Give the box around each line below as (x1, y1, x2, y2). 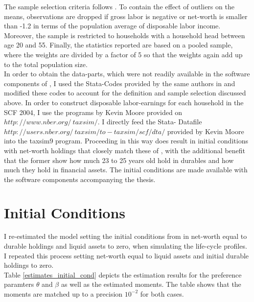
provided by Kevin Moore (167, 126, 244, 136)
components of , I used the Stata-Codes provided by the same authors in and (4, 78, 235, 88)
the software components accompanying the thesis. (4, 174, 156, 184)
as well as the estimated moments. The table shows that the (61, 279, 241, 289)
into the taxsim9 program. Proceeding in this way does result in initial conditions (4, 136, 248, 146)
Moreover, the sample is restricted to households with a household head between (4, 30, 245, 40)
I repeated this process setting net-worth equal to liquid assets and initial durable (4, 250, 249, 260)
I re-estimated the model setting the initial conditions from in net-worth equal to (4, 231, 247, 241)
